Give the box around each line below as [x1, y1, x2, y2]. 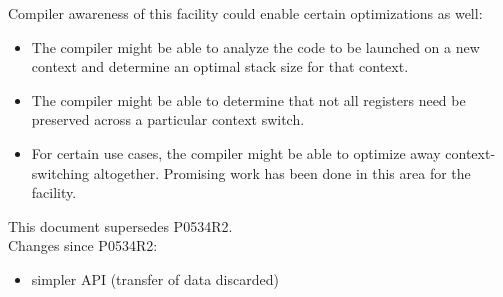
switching [31, 162, 90, 183]
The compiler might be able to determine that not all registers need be [31, 89, 466, 110]
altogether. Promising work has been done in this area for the [93, 162, 471, 183]
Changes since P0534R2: [8, 235, 158, 256]
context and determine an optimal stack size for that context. [31, 56, 409, 77]
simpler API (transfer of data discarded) [31, 268, 279, 289]
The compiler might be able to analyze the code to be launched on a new [31, 36, 480, 57]
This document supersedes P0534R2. [8, 215, 233, 236]
